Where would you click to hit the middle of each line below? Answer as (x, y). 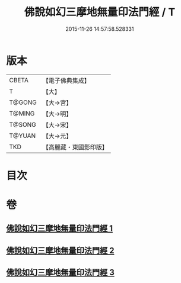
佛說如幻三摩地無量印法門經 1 (60, 229)
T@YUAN (23, 136)
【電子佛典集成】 (66, 81)
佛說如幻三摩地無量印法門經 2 (60, 250)
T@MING (22, 113)
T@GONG (23, 102)
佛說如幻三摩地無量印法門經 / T (100, 12)
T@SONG (23, 124)
